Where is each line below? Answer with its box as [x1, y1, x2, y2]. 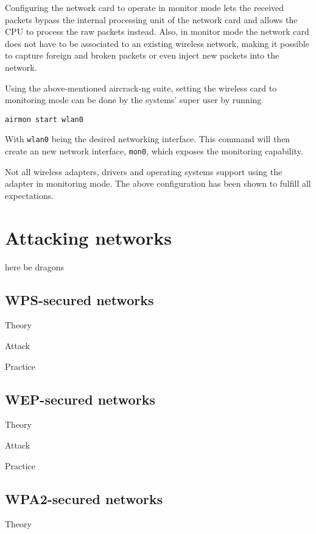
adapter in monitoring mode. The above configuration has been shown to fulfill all [5, 177, 311, 190]
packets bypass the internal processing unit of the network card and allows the [5, 13, 298, 26]
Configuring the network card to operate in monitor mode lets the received [5, 1, 284, 13]
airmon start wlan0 [5, 115, 83, 124]
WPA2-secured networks [5, 489, 163, 508]
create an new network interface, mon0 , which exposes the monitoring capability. [5, 145, 303, 157]
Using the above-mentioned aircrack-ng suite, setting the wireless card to [5, 81, 277, 94]
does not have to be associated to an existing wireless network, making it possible [5, 37, 309, 49]
